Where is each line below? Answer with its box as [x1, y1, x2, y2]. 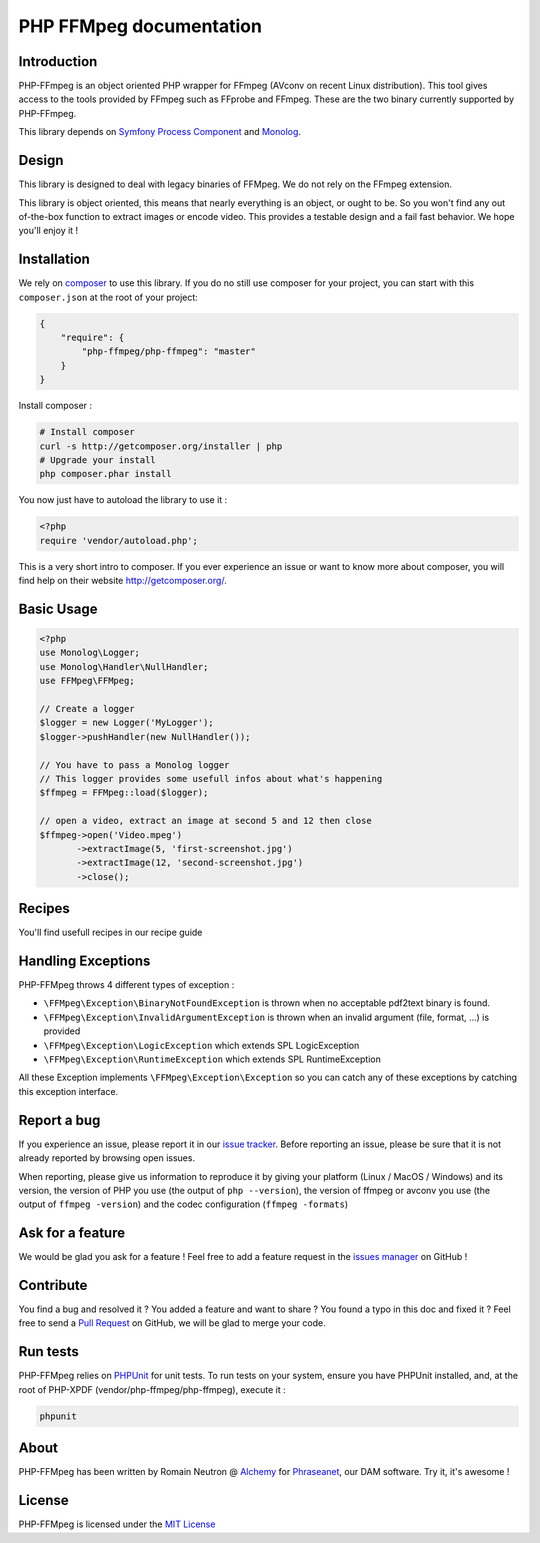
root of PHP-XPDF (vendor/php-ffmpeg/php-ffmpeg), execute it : [18, 1383, 286, 1395]
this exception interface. [18, 1085, 119, 1097]
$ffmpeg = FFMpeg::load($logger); [39, 787, 209, 799]
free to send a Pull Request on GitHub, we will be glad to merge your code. [18, 1317, 326, 1329]
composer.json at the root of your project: [18, 291, 199, 303]
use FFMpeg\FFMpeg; [39, 675, 135, 687]
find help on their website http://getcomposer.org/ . [18, 575, 227, 587]
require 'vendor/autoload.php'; [39, 535, 199, 546]
